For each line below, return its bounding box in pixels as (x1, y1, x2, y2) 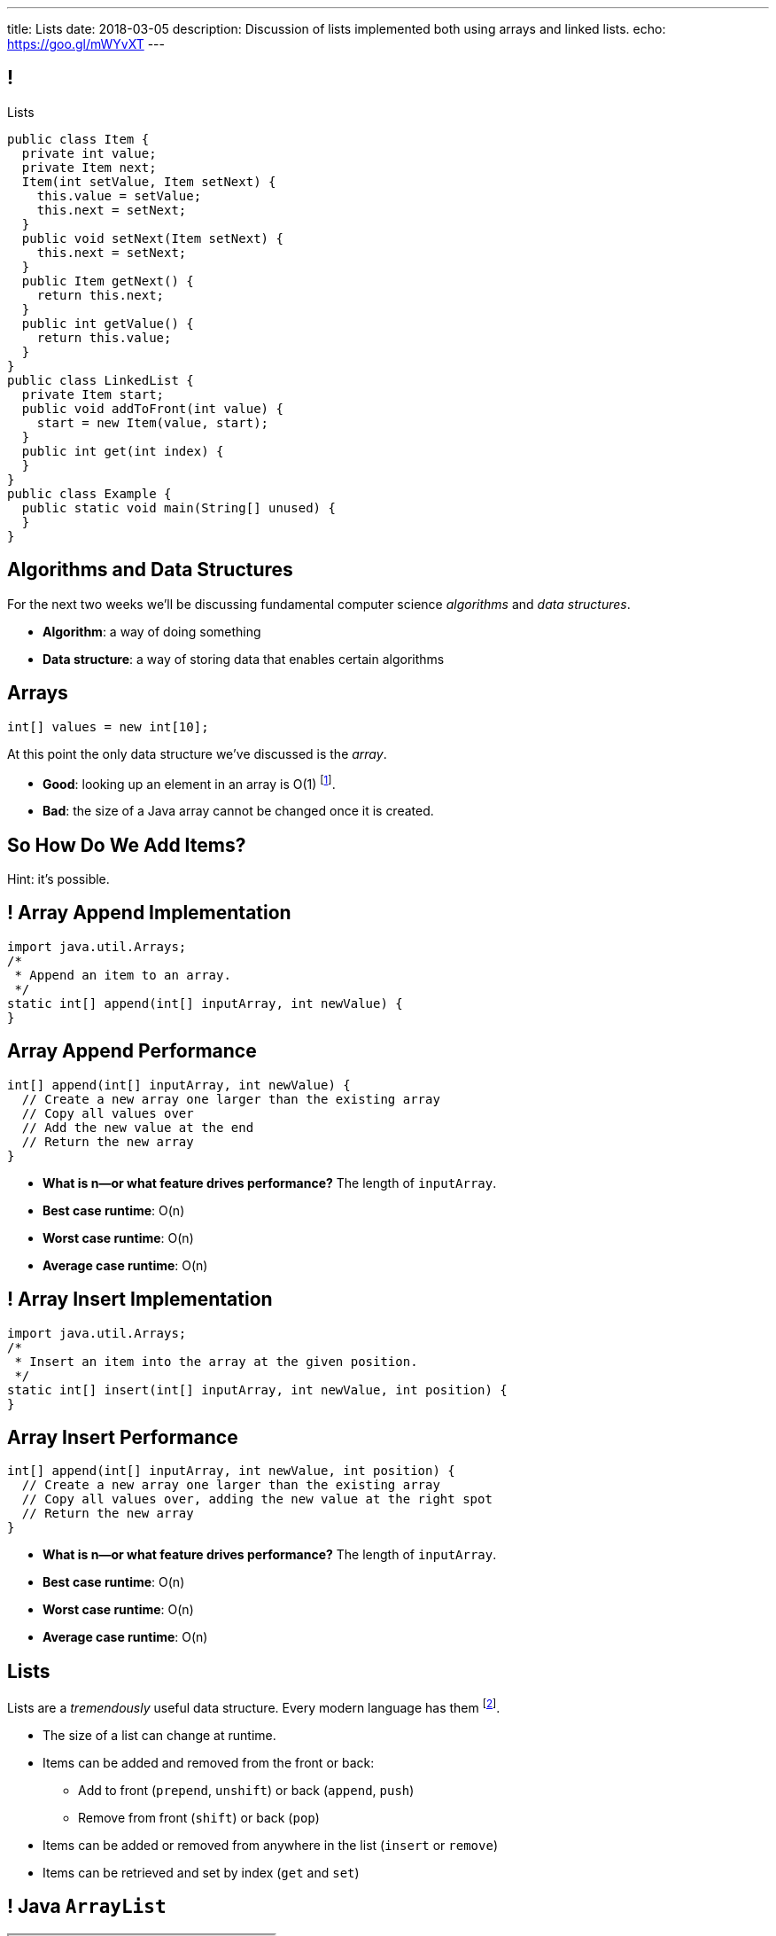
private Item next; (21, 160, 157, 175)
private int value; (21, 145, 157, 160)
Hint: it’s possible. (7, 871, 110, 887)
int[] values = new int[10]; (7, 719, 209, 734)
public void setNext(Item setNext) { (21, 230, 283, 246)
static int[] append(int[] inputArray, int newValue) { (7, 995, 403, 1011)
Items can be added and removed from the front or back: (43, 1754, 375, 1770)
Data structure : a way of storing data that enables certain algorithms (43, 651, 445, 667)
